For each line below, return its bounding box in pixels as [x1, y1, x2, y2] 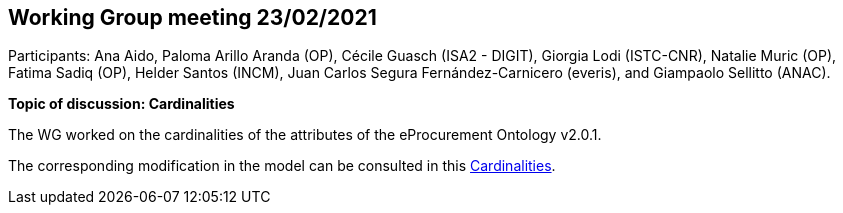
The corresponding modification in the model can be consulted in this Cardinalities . [8, 157, 556, 175]
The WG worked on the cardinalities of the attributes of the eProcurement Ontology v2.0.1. [8, 126, 602, 144]
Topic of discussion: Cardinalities [8, 95, 235, 113]
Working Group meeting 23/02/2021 [8, 5, 377, 30]
